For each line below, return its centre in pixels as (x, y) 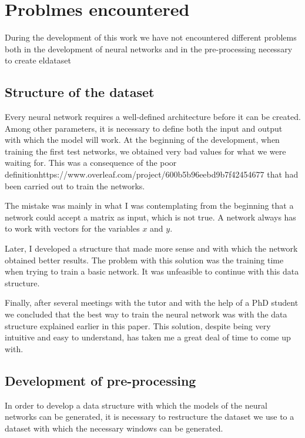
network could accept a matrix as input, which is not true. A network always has (150, 217)
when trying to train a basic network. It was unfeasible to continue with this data (152, 271)
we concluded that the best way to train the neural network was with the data (146, 314)
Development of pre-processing (100, 380)
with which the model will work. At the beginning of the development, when (142, 140)
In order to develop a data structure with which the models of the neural (136, 405)
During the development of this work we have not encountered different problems (151, 37)
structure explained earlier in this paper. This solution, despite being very (138, 325)
